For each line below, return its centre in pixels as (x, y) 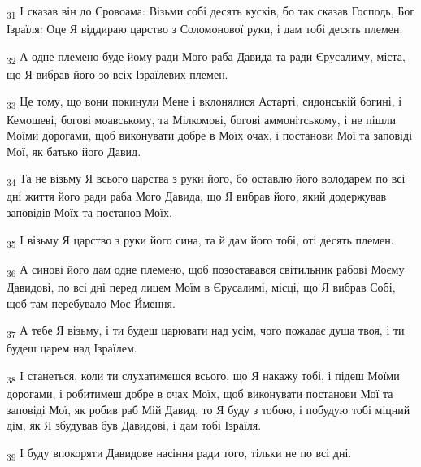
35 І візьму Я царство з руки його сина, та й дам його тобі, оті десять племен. (200, 240)
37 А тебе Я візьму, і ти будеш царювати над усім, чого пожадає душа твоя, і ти (206, 331)
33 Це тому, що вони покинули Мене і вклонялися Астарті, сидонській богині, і (204, 102)
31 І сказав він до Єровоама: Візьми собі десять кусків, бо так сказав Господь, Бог (210, 12)
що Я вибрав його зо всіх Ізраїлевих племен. (117, 74)
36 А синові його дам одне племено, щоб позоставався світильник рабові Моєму (206, 270)
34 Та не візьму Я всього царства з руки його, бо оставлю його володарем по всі (206, 179)
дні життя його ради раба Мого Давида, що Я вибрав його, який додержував (197, 196)
